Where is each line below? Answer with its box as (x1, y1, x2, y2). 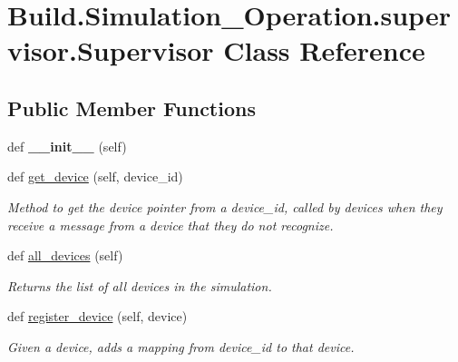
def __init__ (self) (7, 136, 127, 155)
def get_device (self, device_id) (7, 167, 183, 186)
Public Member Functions (7, 93, 256, 122)
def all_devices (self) (7, 246, 123, 265)
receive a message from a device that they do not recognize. (7, 215, 334, 234)
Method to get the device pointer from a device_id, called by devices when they (7, 197, 443, 216)
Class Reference (223, 32, 425, 69)
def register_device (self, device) (7, 307, 188, 326)
